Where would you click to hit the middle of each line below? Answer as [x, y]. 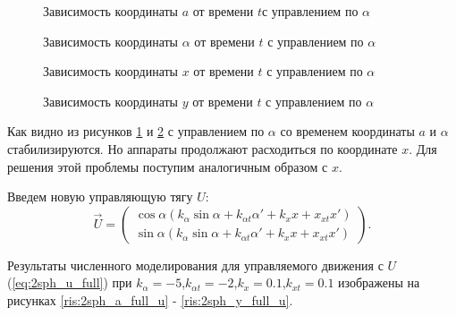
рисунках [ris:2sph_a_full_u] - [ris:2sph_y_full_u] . [150, 299]
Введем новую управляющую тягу [100, 196]
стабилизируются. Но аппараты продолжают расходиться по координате [203, 148]
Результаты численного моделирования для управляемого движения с [195, 265]
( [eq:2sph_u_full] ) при [70, 282]
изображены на [379, 282]
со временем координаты [347, 131]
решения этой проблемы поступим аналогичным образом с [168, 166]
